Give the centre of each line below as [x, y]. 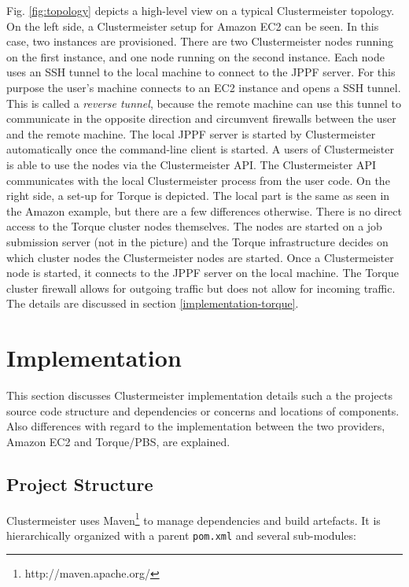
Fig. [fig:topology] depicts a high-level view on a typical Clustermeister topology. [201, 10]
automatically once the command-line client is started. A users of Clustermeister [200, 149]
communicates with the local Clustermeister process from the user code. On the [198, 180]
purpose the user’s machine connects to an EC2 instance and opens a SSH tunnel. [204, 87]
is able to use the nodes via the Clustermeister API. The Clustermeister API [192, 164]
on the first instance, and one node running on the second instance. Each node [195, 56]
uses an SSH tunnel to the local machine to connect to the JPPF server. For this [201, 72]
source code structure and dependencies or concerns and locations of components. [203, 410]
